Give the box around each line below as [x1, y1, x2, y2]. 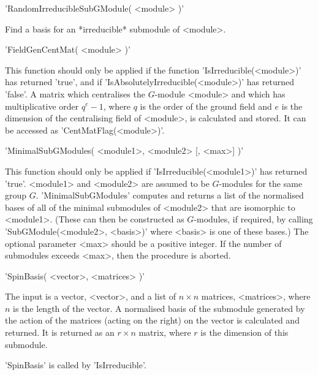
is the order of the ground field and [140, 99, 272, 112]
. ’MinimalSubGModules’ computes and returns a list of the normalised [36, 189, 304, 202]
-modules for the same [219, 176, 303, 189]
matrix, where [138, 326, 191, 339]
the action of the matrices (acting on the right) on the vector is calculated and [5, 314, 300, 327]
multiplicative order [5, 99, 79, 112]
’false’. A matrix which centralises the [5, 87, 145, 100]
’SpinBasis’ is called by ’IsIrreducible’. [5, 358, 146, 371]
